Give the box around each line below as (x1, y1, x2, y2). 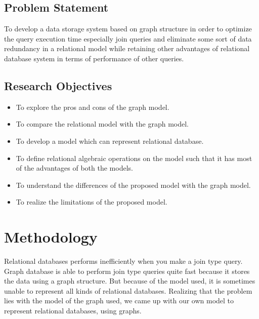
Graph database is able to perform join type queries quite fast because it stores (4, 265, 250, 276)
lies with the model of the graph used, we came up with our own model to (4, 295, 234, 306)
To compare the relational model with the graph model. (16, 118, 189, 129)
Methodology (4, 226, 98, 247)
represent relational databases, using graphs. (4, 305, 142, 316)
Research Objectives (4, 77, 112, 93)
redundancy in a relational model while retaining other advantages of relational (4, 43, 250, 54)
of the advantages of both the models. (16, 163, 133, 173)
